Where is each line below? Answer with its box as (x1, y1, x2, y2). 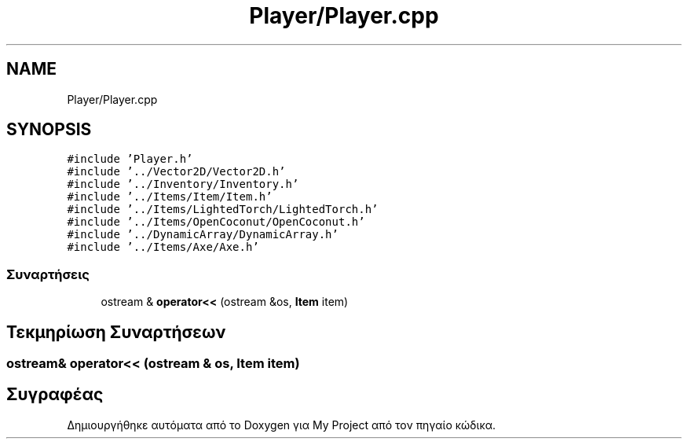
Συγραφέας (6, 384, 104, 405)
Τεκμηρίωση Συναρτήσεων (6, 322, 226, 342)
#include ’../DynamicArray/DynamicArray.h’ (67, 228, 339, 241)
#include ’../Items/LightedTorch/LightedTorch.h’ (67, 203, 379, 216)
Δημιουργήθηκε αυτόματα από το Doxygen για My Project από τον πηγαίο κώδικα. (67, 417, 496, 432)
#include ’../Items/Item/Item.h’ (67, 190, 273, 204)
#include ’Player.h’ (67, 153, 193, 166)
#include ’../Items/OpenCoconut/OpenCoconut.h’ (67, 215, 365, 229)
